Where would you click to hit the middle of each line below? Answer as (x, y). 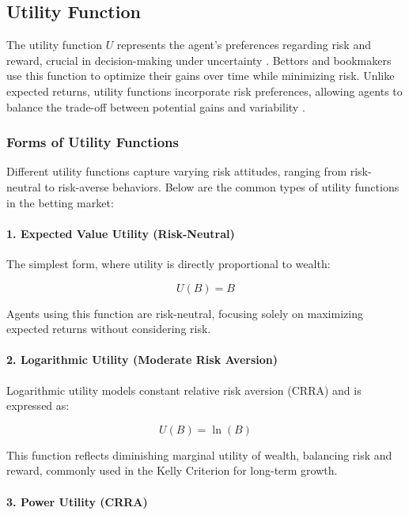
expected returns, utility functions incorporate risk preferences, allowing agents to (204, 91)
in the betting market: (60, 202)
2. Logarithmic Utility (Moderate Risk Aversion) (142, 360)
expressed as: (38, 405)
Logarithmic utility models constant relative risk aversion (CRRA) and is (184, 390)
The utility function (54, 45)
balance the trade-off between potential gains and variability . (156, 106)
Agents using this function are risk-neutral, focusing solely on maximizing (185, 313)
